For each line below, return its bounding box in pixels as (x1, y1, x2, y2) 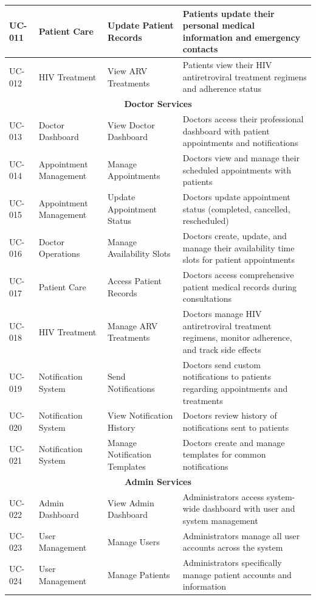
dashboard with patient (182, 124, 270, 137)
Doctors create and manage (182, 436, 285, 448)
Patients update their (182, 7, 275, 19)
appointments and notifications (182, 136, 298, 149)
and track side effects (182, 343, 261, 355)
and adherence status (182, 82, 262, 95)
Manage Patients (108, 568, 170, 581)
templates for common (182, 448, 266, 461)
